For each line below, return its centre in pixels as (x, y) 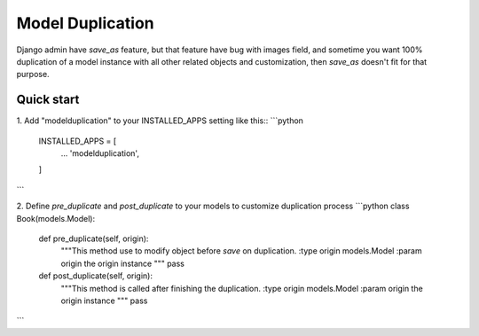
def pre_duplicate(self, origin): (94, 238)
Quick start (48, 100)
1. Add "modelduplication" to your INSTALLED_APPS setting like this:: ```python (160, 121)
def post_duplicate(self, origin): (95, 276)
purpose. (33, 74)
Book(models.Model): (56, 218)
